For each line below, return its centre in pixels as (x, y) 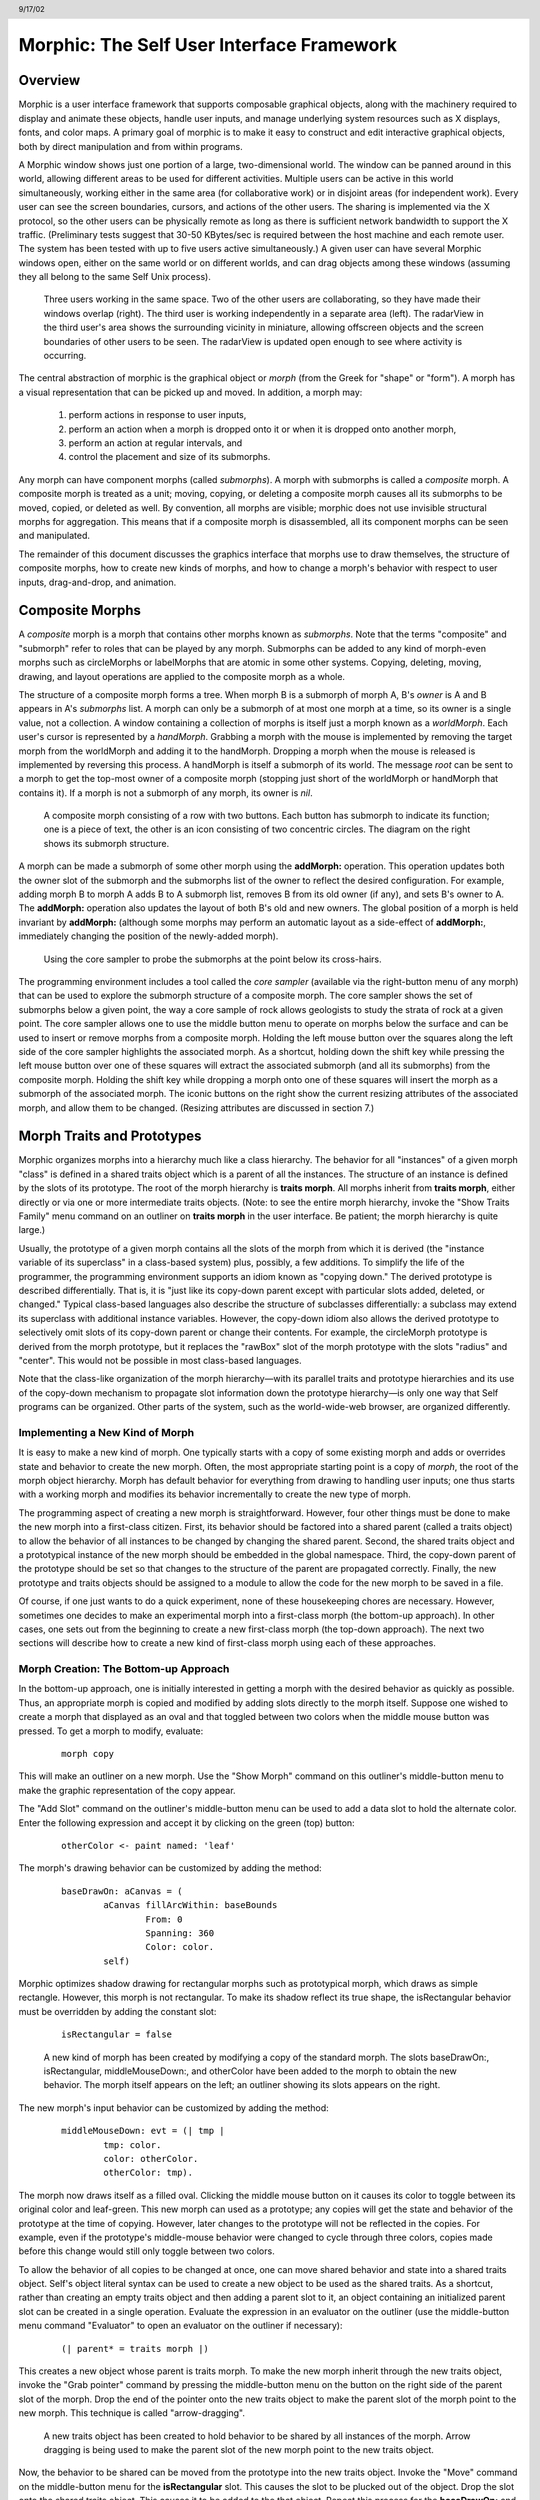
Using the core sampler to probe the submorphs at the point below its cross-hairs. (212, 959)
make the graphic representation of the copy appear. (127, 1790)
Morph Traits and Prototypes (110, 1136)
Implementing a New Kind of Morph (106, 1432)
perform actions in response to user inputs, (157, 415)
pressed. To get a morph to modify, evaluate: (111, 1731)
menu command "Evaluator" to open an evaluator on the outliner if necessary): (180, 2326)
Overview (49, 80)
